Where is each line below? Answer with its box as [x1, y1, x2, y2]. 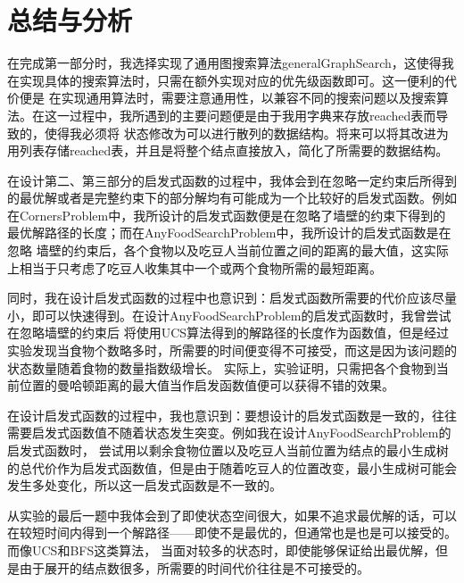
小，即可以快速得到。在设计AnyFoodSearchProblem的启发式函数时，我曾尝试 [7, 305, 452, 324]
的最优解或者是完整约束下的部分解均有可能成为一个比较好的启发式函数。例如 [7, 188, 457, 207]
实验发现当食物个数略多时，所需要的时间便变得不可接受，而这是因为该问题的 [7, 341, 457, 360]
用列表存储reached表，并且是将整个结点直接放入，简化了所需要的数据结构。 [7, 141, 449, 160]
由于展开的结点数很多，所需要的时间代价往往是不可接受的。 [19, 558, 369, 577]
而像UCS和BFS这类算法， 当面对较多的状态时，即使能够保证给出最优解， [7, 540, 435, 559]
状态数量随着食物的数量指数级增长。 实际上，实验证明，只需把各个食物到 [7, 358, 436, 377]
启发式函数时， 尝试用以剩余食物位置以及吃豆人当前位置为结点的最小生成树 [7, 441, 449, 459]
